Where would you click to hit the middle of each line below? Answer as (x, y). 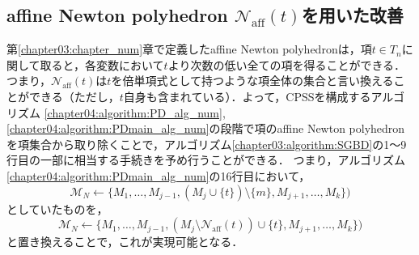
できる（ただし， (74, 96)
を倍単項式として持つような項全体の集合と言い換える (252, 81)
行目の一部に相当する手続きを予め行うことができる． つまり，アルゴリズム (206, 160)
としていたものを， (57, 208)
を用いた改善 (352, 15)
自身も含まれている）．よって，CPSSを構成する (247, 96)
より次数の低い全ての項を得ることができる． (287, 64)
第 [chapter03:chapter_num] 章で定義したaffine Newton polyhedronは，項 (189, 49)
